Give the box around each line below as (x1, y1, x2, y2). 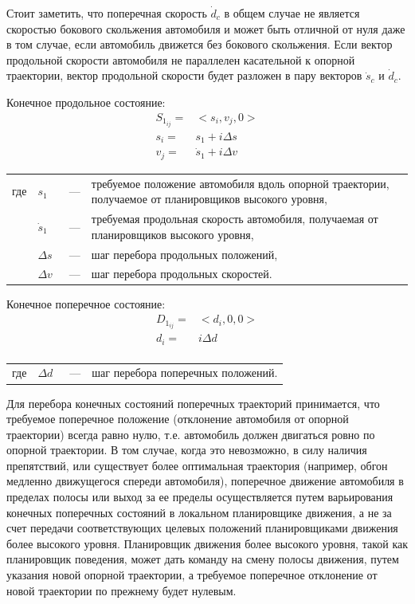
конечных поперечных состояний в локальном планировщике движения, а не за (6, 504, 392, 520)
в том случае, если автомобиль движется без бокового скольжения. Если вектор (6, 36, 393, 53)
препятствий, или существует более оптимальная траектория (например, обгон (6, 457, 388, 473)
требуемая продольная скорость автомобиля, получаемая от (91, 210, 378, 227)
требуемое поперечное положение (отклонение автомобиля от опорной (6, 410, 349, 427)
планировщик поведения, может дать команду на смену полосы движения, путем (6, 551, 399, 567)
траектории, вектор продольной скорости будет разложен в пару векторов (6, 67, 362, 84)
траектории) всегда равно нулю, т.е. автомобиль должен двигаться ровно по (6, 426, 375, 442)
